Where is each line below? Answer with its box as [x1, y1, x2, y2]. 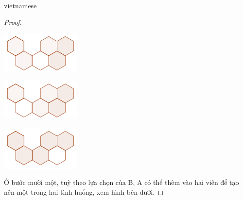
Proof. [4, 17, 22, 27]
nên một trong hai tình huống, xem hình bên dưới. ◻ [4, 186, 164, 197]
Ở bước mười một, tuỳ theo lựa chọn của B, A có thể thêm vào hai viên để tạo [4, 177, 239, 187]
